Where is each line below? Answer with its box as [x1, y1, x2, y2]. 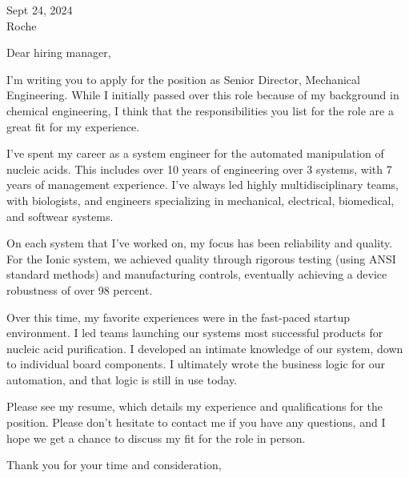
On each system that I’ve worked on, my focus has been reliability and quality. [6, 235, 393, 251]
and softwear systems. [6, 207, 114, 224]
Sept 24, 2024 [6, 2, 73, 18]
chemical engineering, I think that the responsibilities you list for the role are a [6, 102, 394, 118]
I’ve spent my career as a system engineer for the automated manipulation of [6, 145, 384, 162]
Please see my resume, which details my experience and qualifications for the [6, 398, 383, 415]
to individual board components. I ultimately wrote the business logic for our [6, 355, 386, 372]
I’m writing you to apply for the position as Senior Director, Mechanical [6, 70, 360, 87]
